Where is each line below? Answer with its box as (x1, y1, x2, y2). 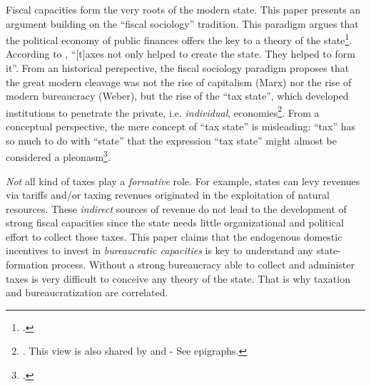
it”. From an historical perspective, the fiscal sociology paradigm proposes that (6, 61, 350, 75)
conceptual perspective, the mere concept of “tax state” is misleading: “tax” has (6, 119, 356, 134)
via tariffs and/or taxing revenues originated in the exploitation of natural (6, 187, 330, 202)
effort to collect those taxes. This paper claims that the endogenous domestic (6, 229, 342, 244)
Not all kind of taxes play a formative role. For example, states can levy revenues (6, 173, 360, 188)
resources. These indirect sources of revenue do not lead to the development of (6, 201, 347, 216)
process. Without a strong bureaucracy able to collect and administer (51, 257, 355, 272)
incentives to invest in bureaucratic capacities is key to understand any (6, 243, 314, 258)
